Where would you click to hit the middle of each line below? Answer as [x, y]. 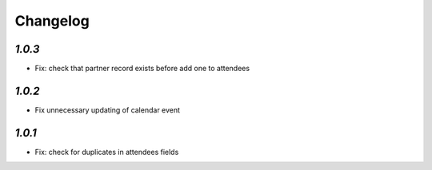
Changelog [52, 21]
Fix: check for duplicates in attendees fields [107, 152]
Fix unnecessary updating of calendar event [107, 110]
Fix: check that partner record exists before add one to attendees [142, 69]
